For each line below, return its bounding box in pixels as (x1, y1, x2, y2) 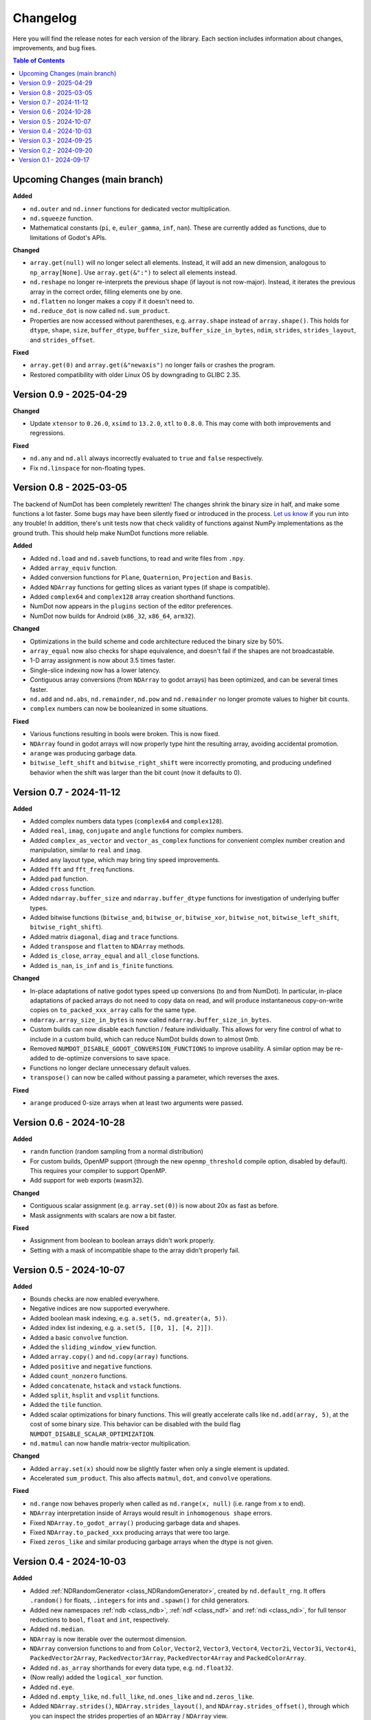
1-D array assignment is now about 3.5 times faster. (30, 656, 175, 665)
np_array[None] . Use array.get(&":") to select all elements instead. (30, 268, 237, 277)
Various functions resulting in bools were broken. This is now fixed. (30, 730, 220, 738)
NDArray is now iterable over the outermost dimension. (30, 1635, 187, 1643)
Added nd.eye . (30, 1683, 75, 1691)
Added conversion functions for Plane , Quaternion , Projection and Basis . (30, 573, 253, 581)
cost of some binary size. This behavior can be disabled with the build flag (30, 1420, 240, 1428)
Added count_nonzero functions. (30, 1372, 128, 1380)
